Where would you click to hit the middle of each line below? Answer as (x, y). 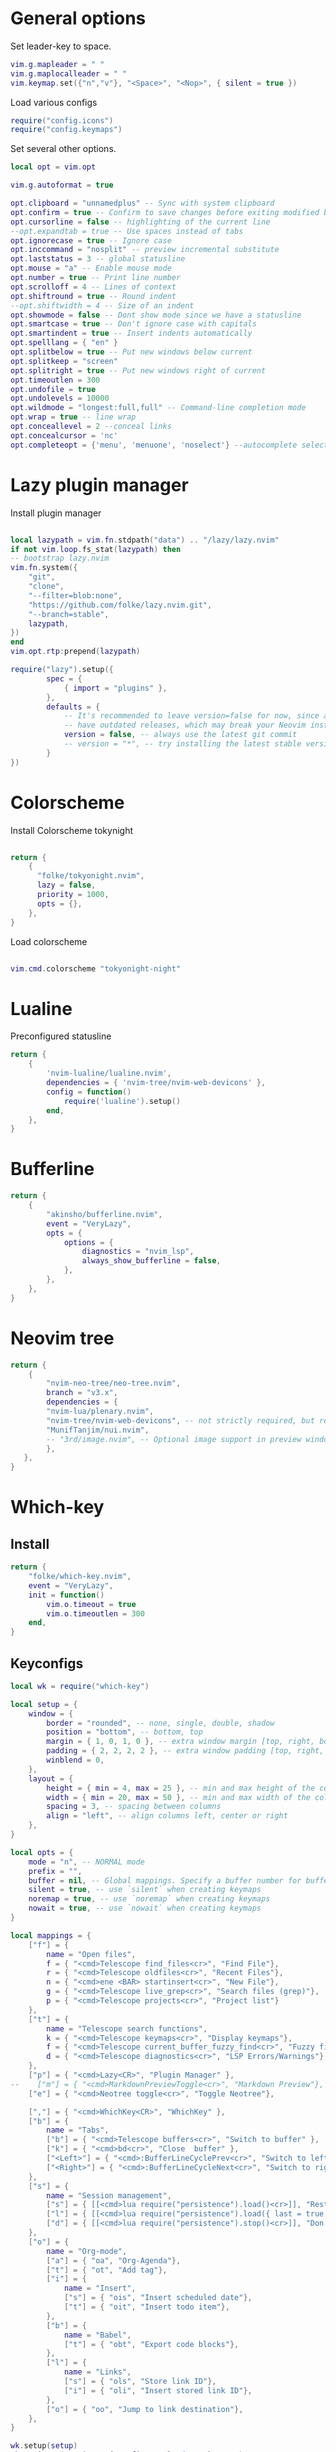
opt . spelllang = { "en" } (64, 343)
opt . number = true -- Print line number (96, 278)
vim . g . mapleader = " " (57, 64)
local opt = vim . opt (53, 167)
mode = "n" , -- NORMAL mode (86, 1862)
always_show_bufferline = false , (151, 1261)
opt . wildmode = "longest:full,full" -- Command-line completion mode (158, 408)
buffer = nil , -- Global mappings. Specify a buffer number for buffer (180, 1880)
